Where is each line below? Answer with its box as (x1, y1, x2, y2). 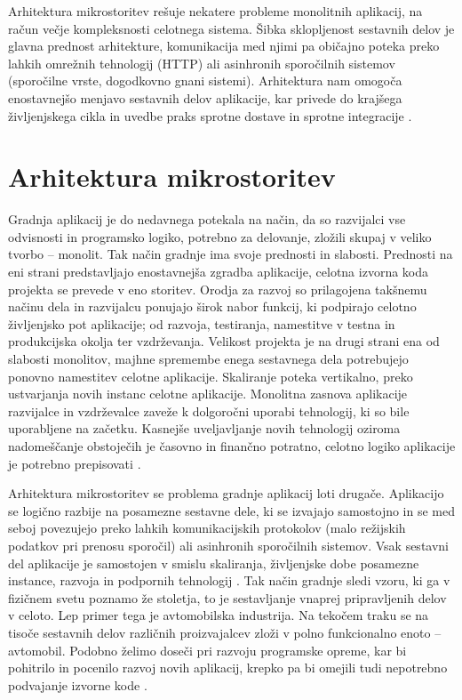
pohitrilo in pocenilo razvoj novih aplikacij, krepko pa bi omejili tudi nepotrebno (8, 658, 448, 677)
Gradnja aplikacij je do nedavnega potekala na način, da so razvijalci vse (8, 210, 406, 229)
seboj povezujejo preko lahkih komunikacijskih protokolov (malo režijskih (8, 519, 406, 537)
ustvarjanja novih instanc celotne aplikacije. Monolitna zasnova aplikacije (8, 384, 408, 403)
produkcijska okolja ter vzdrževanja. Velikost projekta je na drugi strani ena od (8, 332, 440, 350)
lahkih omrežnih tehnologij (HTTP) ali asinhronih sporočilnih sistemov (8, 53, 395, 72)
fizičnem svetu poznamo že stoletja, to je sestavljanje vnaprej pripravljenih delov (8, 588, 447, 607)
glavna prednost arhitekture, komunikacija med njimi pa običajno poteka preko (8, 36, 440, 55)
